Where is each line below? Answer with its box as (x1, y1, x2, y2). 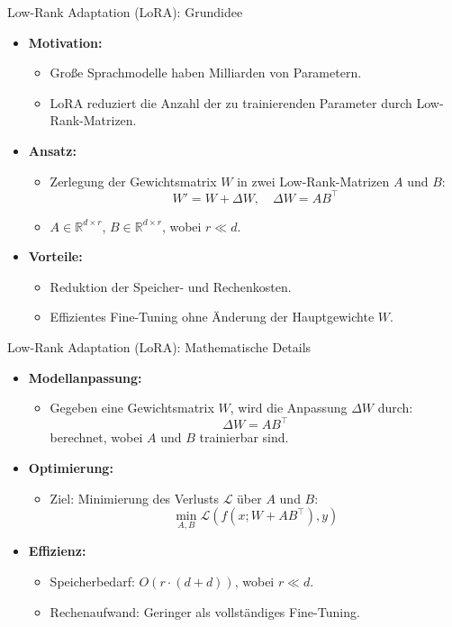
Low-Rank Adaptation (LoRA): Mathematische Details (7, 338, 312, 357)
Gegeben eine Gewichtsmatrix (50, 398, 214, 417)
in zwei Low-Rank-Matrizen (237, 171, 390, 190)
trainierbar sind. (199, 428, 289, 447)
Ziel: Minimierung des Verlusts (50, 488, 219, 507)
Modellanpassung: (28, 368, 142, 386)
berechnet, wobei (50, 428, 143, 447)
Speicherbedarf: (50, 571, 135, 590)
